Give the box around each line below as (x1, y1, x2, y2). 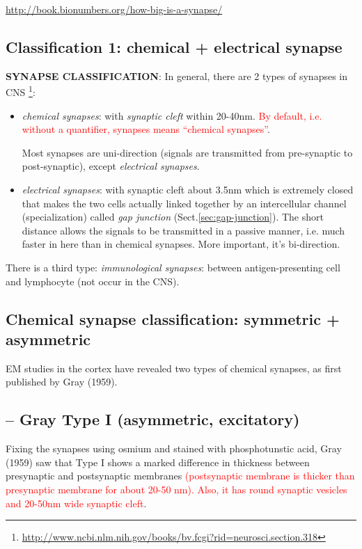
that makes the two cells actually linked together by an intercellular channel (22, 196, 347, 210)
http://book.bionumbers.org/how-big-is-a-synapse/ (6, 2, 223, 16)
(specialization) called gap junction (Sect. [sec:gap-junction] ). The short (22, 209, 324, 224)
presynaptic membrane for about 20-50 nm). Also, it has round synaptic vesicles (6, 482, 347, 496)
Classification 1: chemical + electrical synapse (6, 35, 343, 57)
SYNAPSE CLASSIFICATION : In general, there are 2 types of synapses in (6, 68, 348, 83)
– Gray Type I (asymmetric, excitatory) (6, 408, 300, 430)
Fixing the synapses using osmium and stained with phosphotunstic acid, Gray (6, 441, 342, 456)
